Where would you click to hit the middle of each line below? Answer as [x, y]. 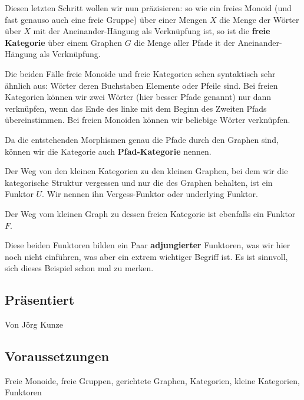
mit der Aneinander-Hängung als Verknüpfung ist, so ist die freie [152, 31]
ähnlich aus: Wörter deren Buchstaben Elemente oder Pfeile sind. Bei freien [141, 85]
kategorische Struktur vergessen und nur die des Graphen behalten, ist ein [139, 182]
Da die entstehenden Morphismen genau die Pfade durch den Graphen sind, [142, 139]
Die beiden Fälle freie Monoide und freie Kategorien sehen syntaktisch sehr [140, 73]
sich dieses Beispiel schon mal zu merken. [79, 268]
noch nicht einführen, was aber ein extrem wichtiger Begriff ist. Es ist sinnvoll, [146, 256]
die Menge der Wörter [259, 19]
